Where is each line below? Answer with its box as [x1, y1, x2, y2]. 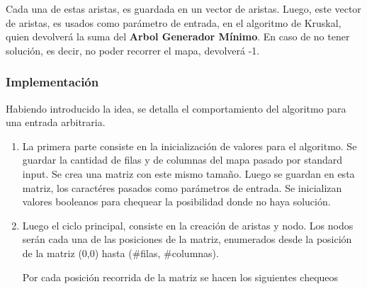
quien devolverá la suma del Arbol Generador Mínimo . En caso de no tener [6, 29, 350, 44]
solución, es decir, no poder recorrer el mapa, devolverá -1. [6, 42, 260, 57]
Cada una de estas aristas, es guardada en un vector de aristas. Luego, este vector [6, 1, 361, 16]
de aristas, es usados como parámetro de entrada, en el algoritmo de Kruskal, [6, 15, 341, 30]
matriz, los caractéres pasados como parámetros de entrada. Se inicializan [22, 180, 342, 195]
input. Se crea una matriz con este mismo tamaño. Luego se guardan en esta [22, 166, 355, 181]
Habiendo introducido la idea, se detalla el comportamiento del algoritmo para [6, 101, 346, 115]
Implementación [6, 73, 99, 91]
